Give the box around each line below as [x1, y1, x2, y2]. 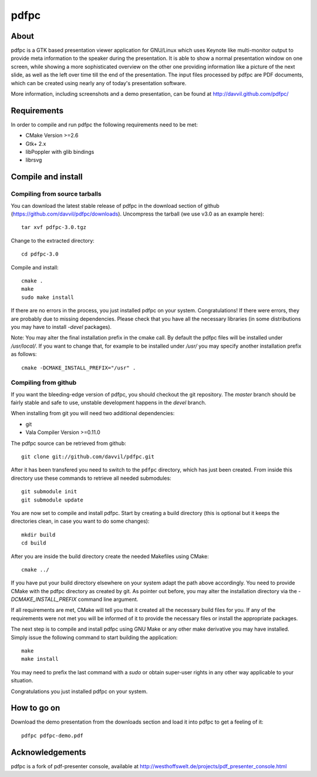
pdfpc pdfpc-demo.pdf [21, 732, 83, 739]
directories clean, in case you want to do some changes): [11, 517, 150, 525]
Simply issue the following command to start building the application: [11, 634, 178, 641]
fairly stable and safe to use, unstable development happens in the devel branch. [11, 399, 207, 406]
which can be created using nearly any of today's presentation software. [11, 79, 187, 86]
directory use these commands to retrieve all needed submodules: [11, 475, 171, 482]
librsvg [25, 156, 42, 164]
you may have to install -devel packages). [11, 323, 112, 330]
